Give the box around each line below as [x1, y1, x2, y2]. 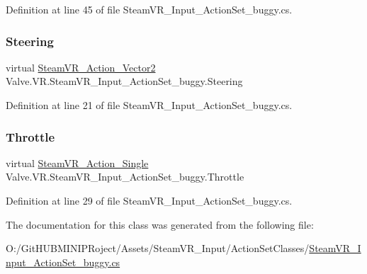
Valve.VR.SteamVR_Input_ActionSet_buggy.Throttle [6, 169, 244, 184]
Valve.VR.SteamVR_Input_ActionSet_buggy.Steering [6, 74, 243, 89]
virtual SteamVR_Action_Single [6, 155, 149, 170]
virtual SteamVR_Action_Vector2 [6, 59, 156, 74]
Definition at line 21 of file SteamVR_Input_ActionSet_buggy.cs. [6, 98, 293, 112]
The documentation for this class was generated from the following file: [6, 217, 314, 232]
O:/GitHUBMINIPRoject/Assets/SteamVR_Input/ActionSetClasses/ [6, 241, 310, 256]
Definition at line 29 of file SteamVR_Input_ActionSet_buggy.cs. [6, 193, 293, 207]
